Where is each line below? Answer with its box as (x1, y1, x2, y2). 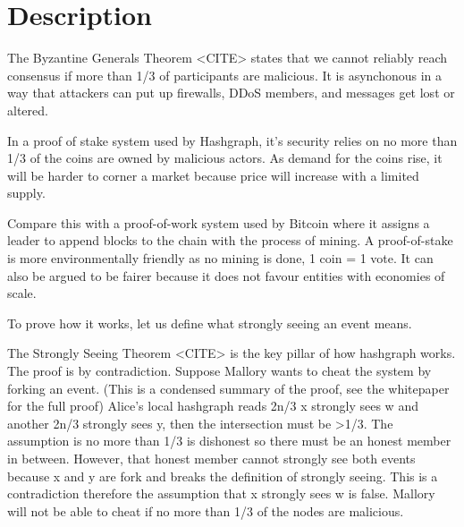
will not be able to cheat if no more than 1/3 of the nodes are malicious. (7, 501, 404, 520)
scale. (7, 284, 37, 302)
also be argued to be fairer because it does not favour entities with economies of (7, 266, 445, 285)
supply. (7, 183, 46, 202)
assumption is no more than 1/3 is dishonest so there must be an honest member (7, 431, 451, 450)
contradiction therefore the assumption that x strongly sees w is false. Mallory (7, 484, 435, 503)
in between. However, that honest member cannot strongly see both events (7, 449, 416, 467)
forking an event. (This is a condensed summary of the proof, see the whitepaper (7, 378, 450, 397)
